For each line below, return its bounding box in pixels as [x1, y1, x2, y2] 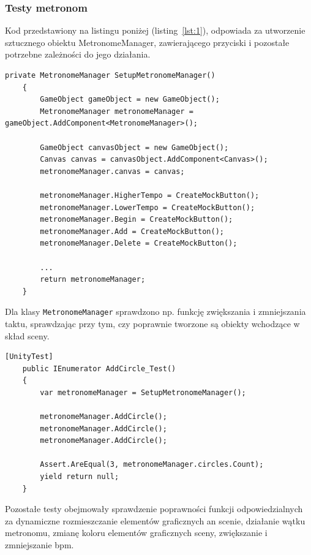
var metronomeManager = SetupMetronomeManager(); [40, 388, 246, 397]
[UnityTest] [5, 352, 53, 361]
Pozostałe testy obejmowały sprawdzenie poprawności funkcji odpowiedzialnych [5, 502, 303, 515]
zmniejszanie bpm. [5, 538, 74, 551]
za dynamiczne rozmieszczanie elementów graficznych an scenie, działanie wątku [5, 514, 305, 527]
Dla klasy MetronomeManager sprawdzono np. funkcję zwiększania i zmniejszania [5, 305, 306, 318]
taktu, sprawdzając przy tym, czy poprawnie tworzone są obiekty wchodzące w [5, 317, 300, 330]
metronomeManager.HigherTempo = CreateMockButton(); [40, 191, 260, 200]
